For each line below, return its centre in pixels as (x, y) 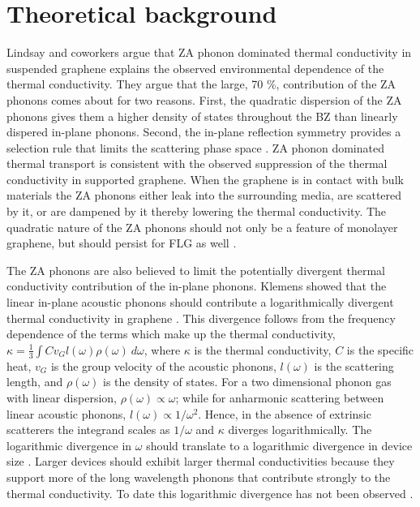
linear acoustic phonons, (66, 413)
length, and (35, 382)
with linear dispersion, (62, 397)
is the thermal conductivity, (263, 349)
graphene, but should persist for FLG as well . (122, 243)
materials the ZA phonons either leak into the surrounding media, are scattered (204, 195)
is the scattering (354, 365)
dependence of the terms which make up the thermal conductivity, (171, 334)
